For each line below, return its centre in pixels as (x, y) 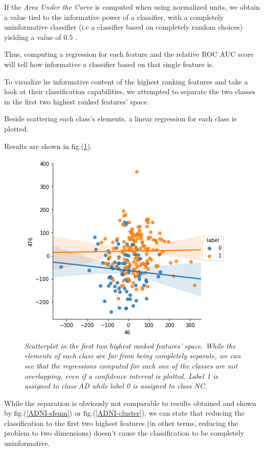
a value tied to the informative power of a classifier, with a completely (114, 17)
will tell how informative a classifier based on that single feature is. (109, 64)
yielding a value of (33, 37)
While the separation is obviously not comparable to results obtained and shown (130, 403)
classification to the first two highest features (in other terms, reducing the (121, 423)
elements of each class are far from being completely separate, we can (133, 356)
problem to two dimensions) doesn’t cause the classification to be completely (124, 433)
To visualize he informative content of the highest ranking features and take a (126, 81)
